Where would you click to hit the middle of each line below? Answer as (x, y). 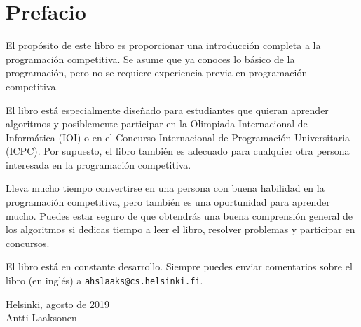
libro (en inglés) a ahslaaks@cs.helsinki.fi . (104, 280)
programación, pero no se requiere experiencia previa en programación (157, 72)
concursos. (28, 243)
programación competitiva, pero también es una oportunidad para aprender (168, 202)
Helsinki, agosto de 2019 (57, 304)
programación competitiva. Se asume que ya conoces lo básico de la (150, 58)
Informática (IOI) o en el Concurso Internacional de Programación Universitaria (178, 137)
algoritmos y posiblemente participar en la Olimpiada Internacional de (157, 124)
